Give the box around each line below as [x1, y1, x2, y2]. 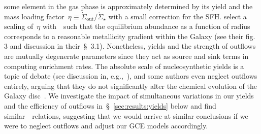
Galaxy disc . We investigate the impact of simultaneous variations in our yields [4, 90, 254, 101]
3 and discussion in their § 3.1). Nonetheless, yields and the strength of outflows [4, 41, 256, 51]
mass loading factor [4, 11, 64, 21]
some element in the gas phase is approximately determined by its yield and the [4, 1, 253, 11]
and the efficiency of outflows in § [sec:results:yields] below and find [4, 100, 216, 111]
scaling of [4, 21, 34, 31]
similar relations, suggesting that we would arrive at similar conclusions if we [4, 110, 248, 121]
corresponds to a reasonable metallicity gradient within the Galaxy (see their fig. [4, 30, 255, 41]
